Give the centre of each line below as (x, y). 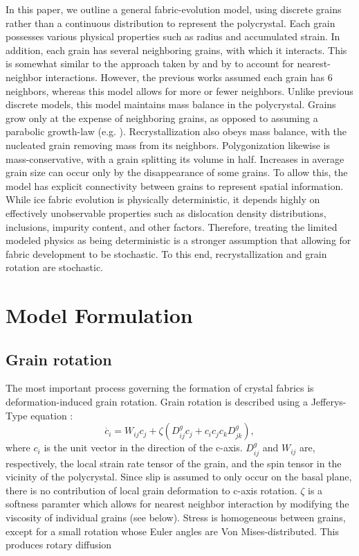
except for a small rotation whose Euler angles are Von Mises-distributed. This (172, 531)
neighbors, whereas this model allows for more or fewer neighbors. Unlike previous (179, 90)
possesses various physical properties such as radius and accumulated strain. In (173, 36)
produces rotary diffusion (59, 545)
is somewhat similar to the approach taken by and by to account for (150, 63)
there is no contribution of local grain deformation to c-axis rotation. (151, 490)
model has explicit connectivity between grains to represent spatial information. (175, 185)
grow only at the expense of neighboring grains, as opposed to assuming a (162, 118)
